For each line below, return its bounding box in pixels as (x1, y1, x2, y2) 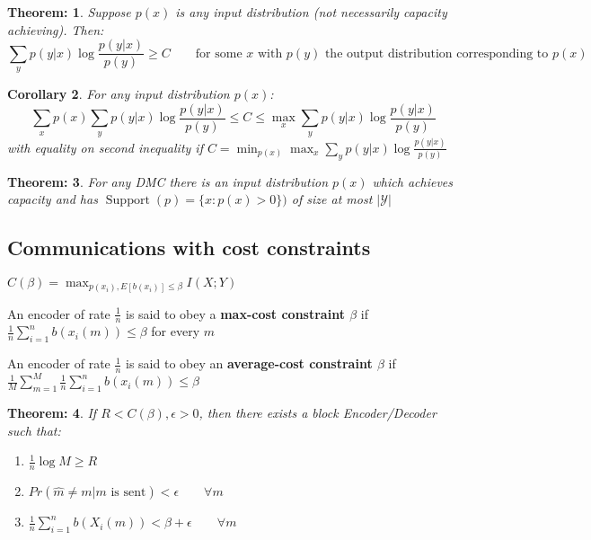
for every (151, 322, 200, 341)
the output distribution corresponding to (324, 47, 549, 60)
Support (105, 194, 150, 208)
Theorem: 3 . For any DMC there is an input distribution (7, 172, 329, 190)
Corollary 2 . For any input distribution (7, 84, 230, 103)
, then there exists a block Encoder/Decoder (198, 403, 437, 422)
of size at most (291, 190, 373, 208)
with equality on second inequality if (7, 137, 203, 156)
